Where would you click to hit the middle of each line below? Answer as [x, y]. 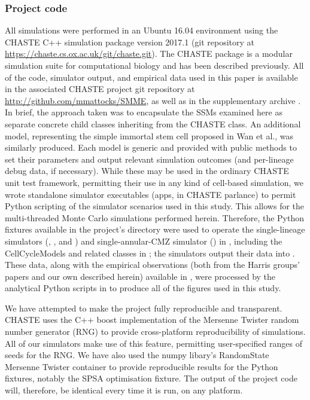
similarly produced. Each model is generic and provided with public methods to [151, 147]
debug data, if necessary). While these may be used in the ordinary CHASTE [147, 171]
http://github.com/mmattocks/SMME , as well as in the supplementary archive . [153, 100]
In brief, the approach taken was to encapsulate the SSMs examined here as [144, 112]
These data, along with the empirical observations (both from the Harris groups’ [152, 265]
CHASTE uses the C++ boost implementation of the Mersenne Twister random [152, 320]
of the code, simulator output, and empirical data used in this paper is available [151, 77]
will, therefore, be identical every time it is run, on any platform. [124, 390]
